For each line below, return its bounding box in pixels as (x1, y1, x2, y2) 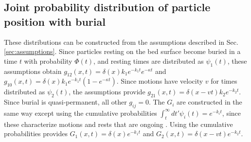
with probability (24, 55, 72, 66)
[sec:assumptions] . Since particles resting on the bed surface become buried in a (4, 46, 241, 56)
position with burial (4, 14, 106, 29)
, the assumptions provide (69, 87, 145, 97)
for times (211, 76, 237, 86)
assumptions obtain (4, 66, 62, 76)
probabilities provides (4, 128, 68, 139)
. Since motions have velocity (116, 76, 203, 86)
